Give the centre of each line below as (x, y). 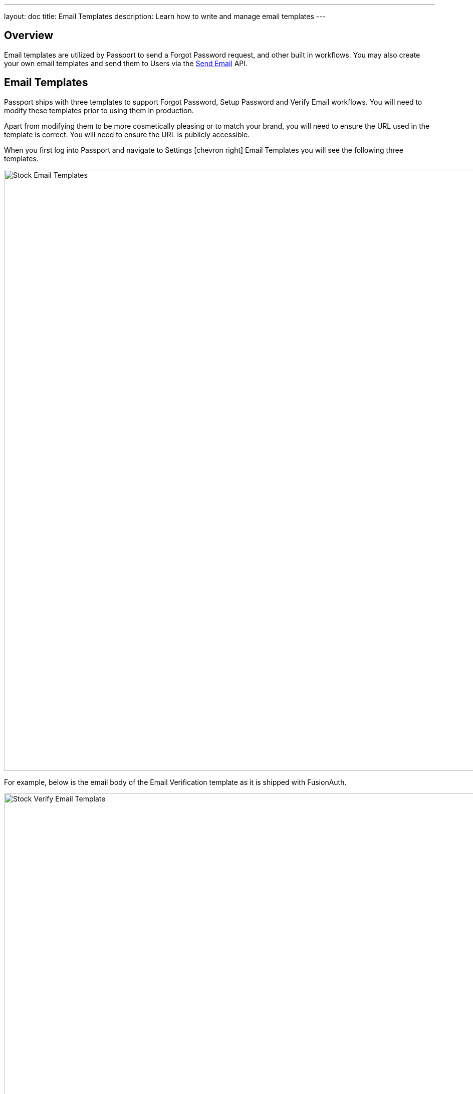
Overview (29, 36)
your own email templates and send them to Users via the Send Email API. (126, 63)
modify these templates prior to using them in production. (99, 110)
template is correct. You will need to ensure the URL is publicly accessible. (127, 134)
